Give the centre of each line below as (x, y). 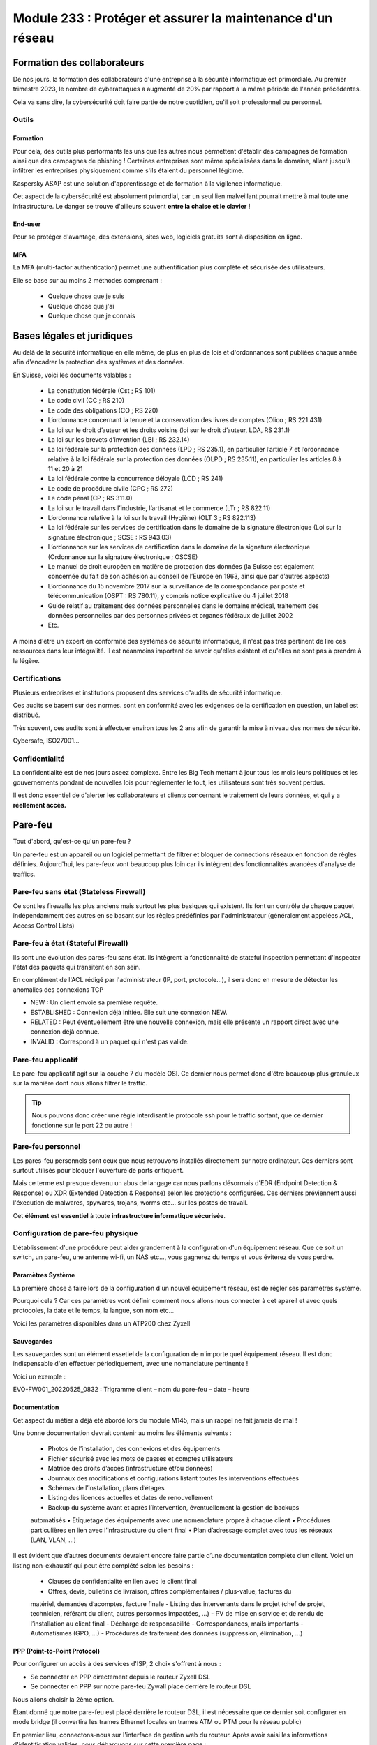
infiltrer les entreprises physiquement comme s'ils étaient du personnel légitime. (128, 170)
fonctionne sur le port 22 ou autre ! (82, 1125)
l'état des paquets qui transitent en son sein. (77, 967)
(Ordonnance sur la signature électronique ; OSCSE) (123, 557)
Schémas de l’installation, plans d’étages (106, 1487)
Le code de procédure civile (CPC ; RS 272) (111, 488)
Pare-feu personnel (46, 1147)
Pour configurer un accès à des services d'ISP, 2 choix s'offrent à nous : (117, 1664)
